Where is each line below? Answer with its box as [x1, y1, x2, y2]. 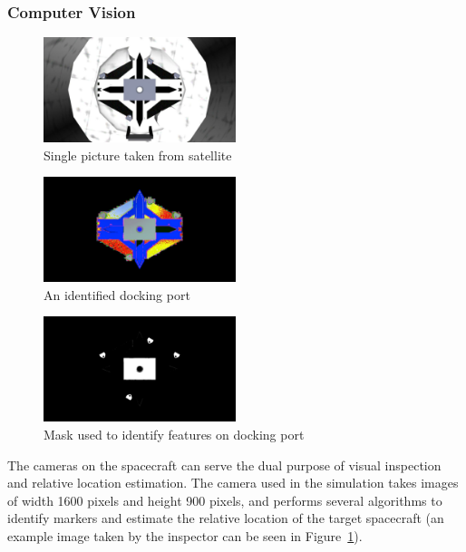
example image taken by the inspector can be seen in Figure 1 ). [7, 526, 363, 545]
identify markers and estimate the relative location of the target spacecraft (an [7, 508, 444, 528]
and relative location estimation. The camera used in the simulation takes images [7, 473, 459, 492]
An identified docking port [44, 285, 190, 304]
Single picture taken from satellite [44, 145, 232, 164]
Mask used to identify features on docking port [44, 425, 305, 443]
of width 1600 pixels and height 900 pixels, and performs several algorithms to [7, 490, 442, 509]
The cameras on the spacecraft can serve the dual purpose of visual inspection [7, 455, 442, 474]
